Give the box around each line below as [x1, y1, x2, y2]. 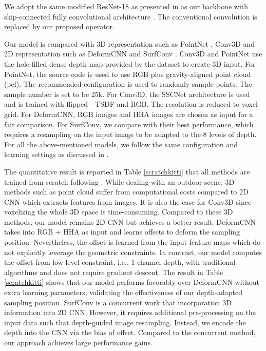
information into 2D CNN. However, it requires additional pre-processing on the [4, 307, 256, 318]
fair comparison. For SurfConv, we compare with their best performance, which [4, 119, 254, 129]
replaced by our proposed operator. [4, 21, 115, 32]
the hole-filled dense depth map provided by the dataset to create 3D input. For [4, 58, 256, 69]
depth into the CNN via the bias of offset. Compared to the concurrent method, [4, 327, 256, 338]
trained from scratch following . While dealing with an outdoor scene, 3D [4, 176, 235, 187]
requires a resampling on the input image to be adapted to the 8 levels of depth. [4, 129, 257, 140]
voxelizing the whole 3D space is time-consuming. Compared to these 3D [4, 206, 233, 217]
